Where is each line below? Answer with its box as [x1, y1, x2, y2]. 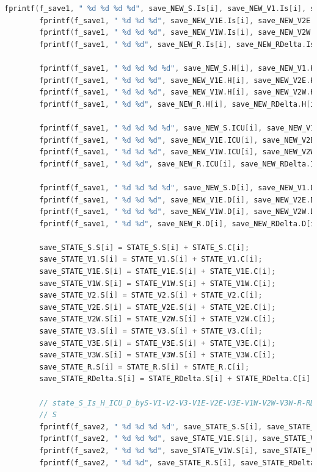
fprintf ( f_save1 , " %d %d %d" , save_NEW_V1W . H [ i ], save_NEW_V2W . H [39, 88, 315, 97]
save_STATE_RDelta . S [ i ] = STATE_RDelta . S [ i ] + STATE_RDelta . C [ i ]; [39, 374, 315, 384]
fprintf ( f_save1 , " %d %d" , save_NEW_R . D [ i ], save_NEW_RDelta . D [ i [39, 219, 315, 228]
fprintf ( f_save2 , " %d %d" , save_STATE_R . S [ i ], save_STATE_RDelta [39, 458, 315, 467]
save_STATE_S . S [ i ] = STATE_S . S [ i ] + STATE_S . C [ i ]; [39, 243, 250, 252]
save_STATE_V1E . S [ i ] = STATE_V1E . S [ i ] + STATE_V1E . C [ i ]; [39, 267, 276, 276]
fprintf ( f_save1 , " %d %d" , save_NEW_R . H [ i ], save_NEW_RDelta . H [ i [39, 99, 315, 109]
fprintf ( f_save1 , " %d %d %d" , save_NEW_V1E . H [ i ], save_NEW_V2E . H [39, 76, 315, 85]
